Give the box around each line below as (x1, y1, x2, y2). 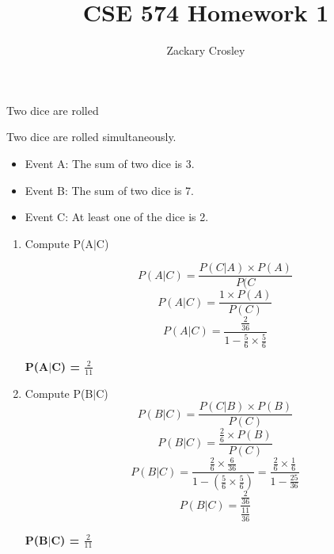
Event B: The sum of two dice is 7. (25, 181, 195, 198)
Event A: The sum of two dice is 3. (25, 155, 195, 171)
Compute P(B (25, 384, 93, 401)
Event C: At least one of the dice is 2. (25, 208, 209, 225)
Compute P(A (25, 235, 93, 251)
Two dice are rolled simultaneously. (6, 128, 176, 145)
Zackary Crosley (166, 42, 245, 59)
